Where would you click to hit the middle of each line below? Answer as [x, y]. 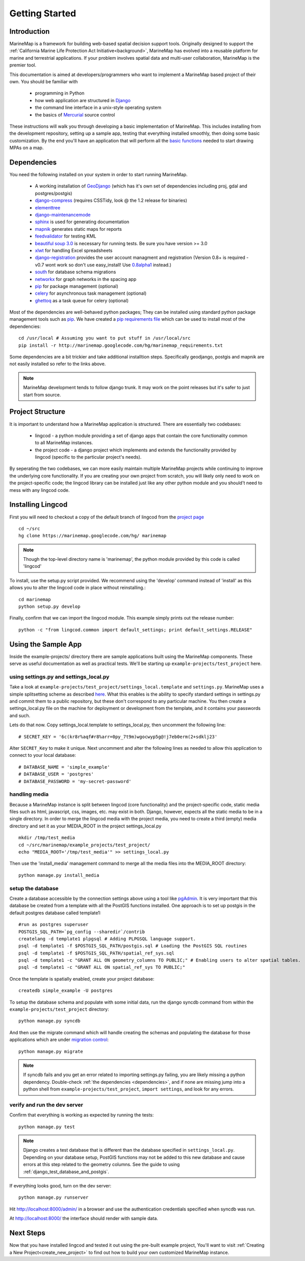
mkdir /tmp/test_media [47, 838]
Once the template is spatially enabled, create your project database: [82, 979]
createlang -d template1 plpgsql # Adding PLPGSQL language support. [107, 939]
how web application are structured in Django [83, 100]
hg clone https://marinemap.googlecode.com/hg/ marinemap [93, 536]
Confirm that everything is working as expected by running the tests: [82, 1115]
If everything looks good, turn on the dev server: [60, 1186]
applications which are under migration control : [59, 1040]
